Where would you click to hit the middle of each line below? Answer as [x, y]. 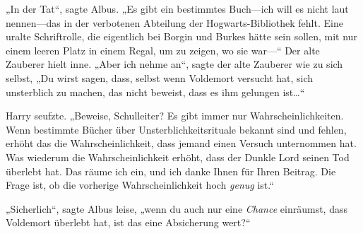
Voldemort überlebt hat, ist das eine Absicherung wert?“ [128, 222]
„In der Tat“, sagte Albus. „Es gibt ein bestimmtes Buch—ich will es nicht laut [177, 8]
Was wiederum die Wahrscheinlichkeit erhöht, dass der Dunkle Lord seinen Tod [178, 157]
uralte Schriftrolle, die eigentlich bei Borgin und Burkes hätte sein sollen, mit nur [181, 36]
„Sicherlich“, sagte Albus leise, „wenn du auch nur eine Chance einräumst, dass [177, 208]
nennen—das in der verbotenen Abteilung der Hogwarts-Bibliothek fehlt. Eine [174, 22]
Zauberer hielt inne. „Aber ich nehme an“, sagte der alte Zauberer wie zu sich [174, 64]
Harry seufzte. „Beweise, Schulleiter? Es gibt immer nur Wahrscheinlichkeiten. [175, 116]
